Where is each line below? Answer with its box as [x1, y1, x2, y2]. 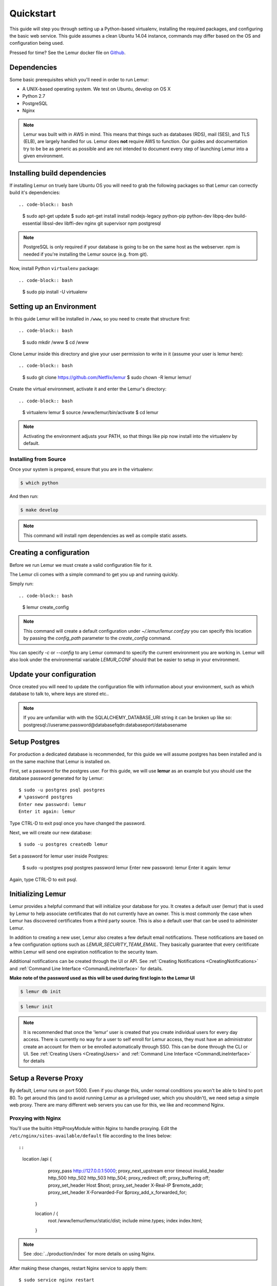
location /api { [22, 1156, 52, 1162]
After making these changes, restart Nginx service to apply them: [9, 1265, 148, 1271]
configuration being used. [9, 40, 64, 46]
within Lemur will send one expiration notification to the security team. [9, 949, 159, 955]
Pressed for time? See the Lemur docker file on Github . [9, 49, 126, 56]
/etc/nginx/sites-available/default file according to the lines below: [9, 1132, 172, 1139]
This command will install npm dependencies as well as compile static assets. [23, 532, 188, 539]
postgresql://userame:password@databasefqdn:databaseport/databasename [23, 722, 187, 728]
